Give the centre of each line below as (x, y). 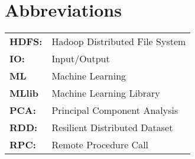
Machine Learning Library (106, 93)
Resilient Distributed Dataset (112, 128)
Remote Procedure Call (100, 145)
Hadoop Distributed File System (119, 42)
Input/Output (81, 59)
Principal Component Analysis (115, 110)
